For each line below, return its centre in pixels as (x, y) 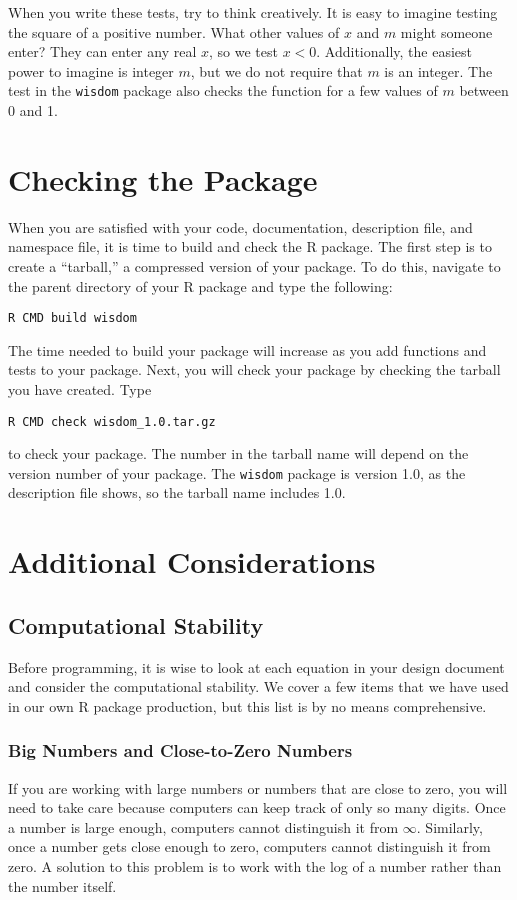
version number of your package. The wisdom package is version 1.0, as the (237, 472)
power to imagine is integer (91, 70)
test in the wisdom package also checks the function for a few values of (223, 90)
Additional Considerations (192, 561)
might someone (446, 31)
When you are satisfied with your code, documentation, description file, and (240, 226)
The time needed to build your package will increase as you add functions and (247, 349)
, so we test (243, 51)
